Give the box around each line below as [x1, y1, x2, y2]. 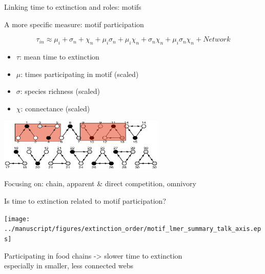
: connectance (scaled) [21, 103, 90, 113]
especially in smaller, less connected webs [4, 260, 133, 271]
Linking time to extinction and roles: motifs [4, 2, 141, 12]
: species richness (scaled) [20, 86, 100, 96]
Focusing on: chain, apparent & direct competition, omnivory [4, 178, 196, 189]
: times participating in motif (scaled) [21, 68, 139, 79]
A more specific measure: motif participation [4, 18, 144, 29]
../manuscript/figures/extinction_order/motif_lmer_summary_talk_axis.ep [4, 225, 261, 233]
